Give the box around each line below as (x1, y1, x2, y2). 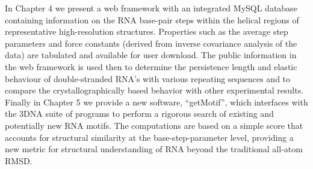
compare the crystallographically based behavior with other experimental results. (5, 84, 304, 96)
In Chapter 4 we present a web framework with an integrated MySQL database (5, 2, 297, 14)
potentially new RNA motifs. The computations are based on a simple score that (5, 119, 303, 131)
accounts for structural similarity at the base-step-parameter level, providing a (5, 131, 294, 143)
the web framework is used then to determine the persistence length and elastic (5, 60, 297, 73)
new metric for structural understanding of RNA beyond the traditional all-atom (5, 143, 303, 155)
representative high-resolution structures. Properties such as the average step (5, 25, 288, 38)
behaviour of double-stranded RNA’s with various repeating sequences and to (5, 72, 291, 84)
